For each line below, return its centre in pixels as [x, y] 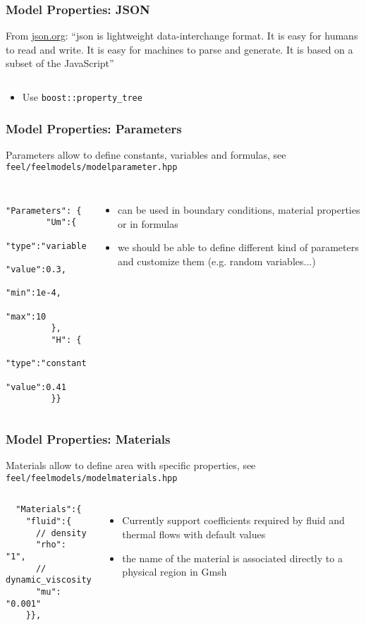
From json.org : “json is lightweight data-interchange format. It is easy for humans [182, 36]
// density [61, 533]
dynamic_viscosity [49, 580]
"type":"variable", [51, 246]
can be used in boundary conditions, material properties [239, 210]
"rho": [51, 545]
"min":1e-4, [33, 293]
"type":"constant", [51, 364]
